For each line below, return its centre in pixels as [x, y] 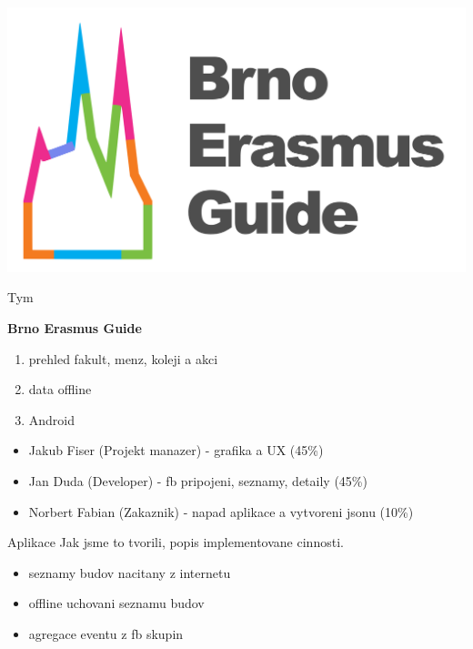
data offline [60, 389]
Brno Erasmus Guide [75, 328]
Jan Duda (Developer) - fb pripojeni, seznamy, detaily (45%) [198, 481]
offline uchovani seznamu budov [116, 603]
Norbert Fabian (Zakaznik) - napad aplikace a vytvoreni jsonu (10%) [221, 511]
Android [52, 419]
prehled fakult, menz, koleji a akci [123, 358]
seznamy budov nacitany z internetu [130, 572]
